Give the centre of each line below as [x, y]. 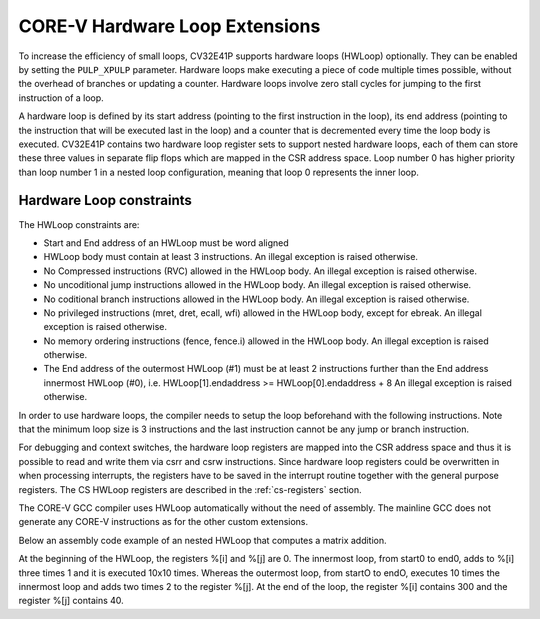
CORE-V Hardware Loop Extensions [169, 26]
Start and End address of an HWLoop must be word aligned [166, 242]
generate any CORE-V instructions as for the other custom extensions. [163, 522]
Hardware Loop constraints [105, 200]
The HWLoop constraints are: [79, 224]
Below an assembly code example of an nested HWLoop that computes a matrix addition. [202, 540]
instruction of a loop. [61, 97]
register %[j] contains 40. [71, 601]
